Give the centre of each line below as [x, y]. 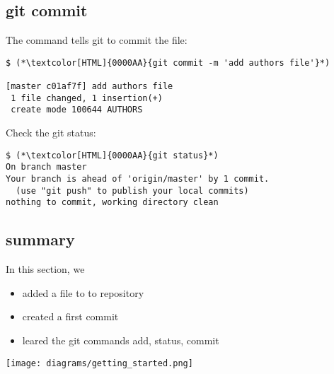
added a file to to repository [83, 292]
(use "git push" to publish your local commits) [132, 191]
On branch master [46, 167]
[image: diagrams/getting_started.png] [99, 363]
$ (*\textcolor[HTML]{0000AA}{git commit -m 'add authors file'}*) [168, 63]
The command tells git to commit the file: [97, 40]
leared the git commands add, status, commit [121, 340]
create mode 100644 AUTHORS [77, 110]
